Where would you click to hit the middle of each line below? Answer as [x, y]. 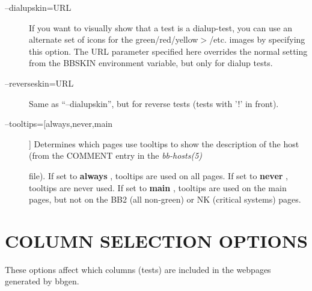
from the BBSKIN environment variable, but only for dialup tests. [151, 63]
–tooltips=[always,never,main [59, 124]
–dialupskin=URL [38, 7]
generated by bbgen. [42, 281]
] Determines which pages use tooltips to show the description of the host [164, 143]
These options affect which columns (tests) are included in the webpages [138, 269]
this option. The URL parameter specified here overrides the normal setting [168, 51]
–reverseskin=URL [39, 83]
